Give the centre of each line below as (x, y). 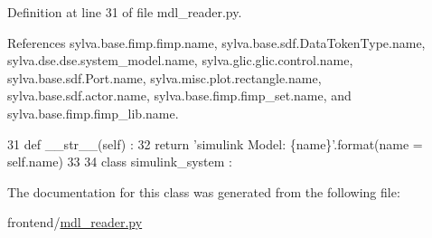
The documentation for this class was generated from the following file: (204, 191)
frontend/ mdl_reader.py (75, 222)
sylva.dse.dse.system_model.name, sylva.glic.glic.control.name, (180, 60)
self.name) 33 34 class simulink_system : (120, 162)
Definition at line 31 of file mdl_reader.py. (125, 12)
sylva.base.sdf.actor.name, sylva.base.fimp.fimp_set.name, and (179, 95)
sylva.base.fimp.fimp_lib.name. (93, 113)
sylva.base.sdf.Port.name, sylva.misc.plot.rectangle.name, (164, 77)
